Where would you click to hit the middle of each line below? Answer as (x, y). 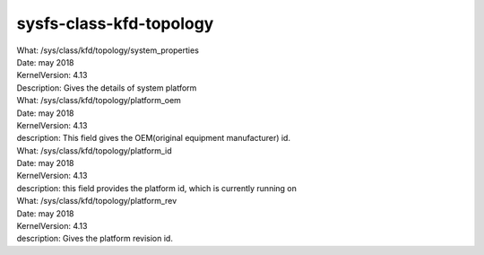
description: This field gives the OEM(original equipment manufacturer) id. (154, 138)
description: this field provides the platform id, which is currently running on (157, 188)
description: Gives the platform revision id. (95, 239)
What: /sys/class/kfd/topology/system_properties (108, 50)
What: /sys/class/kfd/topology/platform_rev (97, 201)
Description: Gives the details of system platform (107, 88)
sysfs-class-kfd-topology (115, 23)
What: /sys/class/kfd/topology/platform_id (94, 150)
